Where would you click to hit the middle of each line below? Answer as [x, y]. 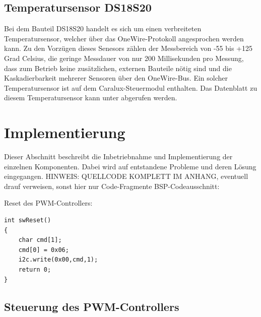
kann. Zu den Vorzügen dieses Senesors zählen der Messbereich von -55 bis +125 [128, 48]
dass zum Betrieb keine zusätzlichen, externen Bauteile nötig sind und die [118, 68]
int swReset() [28, 220]
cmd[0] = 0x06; [44, 250]
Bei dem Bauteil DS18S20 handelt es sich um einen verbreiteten [103, 28]
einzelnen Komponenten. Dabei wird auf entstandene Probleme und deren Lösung [130, 166]
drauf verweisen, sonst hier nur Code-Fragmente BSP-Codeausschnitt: [112, 186]
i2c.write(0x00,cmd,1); [58, 260]
